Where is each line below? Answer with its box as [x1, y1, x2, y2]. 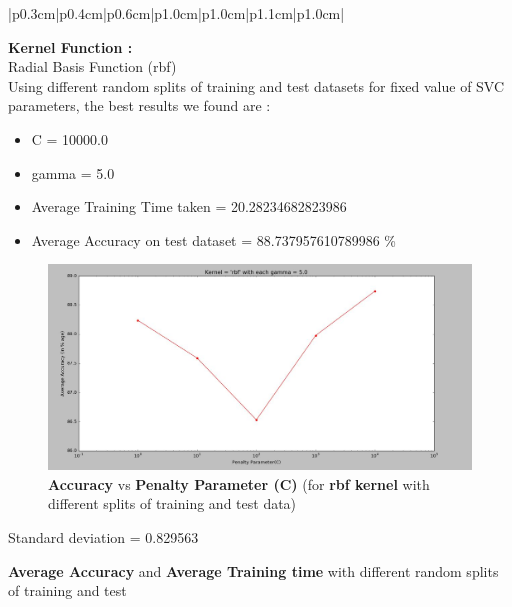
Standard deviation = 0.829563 [8, 526, 199, 547]
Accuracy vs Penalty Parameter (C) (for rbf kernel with [48, 473, 430, 494]
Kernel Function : [8, 36, 133, 57]
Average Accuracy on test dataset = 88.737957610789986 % [31, 229, 396, 250]
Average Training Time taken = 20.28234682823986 [31, 196, 347, 217]
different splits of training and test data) [48, 493, 297, 514]
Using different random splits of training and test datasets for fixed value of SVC [8, 75, 505, 96]
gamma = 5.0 [31, 162, 115, 183]
